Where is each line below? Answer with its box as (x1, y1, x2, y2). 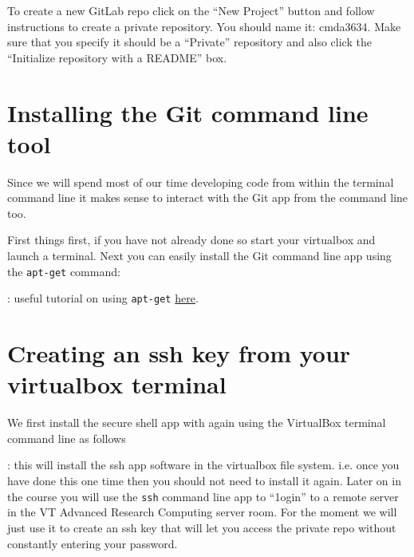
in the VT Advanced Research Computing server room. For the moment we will (7, 504, 397, 520)
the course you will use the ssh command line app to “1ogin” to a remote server (7, 488, 399, 504)
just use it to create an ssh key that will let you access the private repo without (7, 519, 396, 535)
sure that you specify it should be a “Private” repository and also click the (7, 34, 372, 50)
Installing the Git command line (7, 96, 369, 128)
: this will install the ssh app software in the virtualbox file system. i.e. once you (7, 456, 400, 473)
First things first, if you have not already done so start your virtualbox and (7, 231, 376, 248)
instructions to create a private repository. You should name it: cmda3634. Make (7, 18, 401, 34)
